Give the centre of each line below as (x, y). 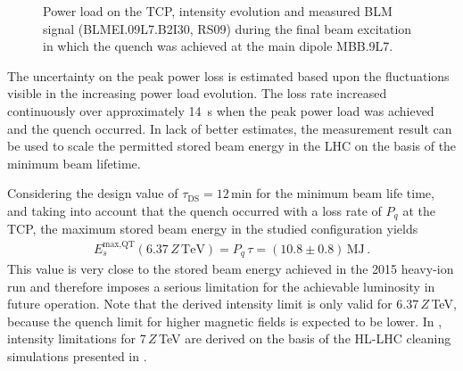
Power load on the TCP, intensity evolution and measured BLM (218, 11)
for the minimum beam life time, (345, 193)
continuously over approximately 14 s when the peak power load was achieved (221, 110)
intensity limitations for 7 (77, 338)
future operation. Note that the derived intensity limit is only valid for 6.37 (213, 304)
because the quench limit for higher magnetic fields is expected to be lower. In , (225, 321)
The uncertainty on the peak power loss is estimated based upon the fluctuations (228, 75)
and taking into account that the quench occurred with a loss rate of (194, 210)
